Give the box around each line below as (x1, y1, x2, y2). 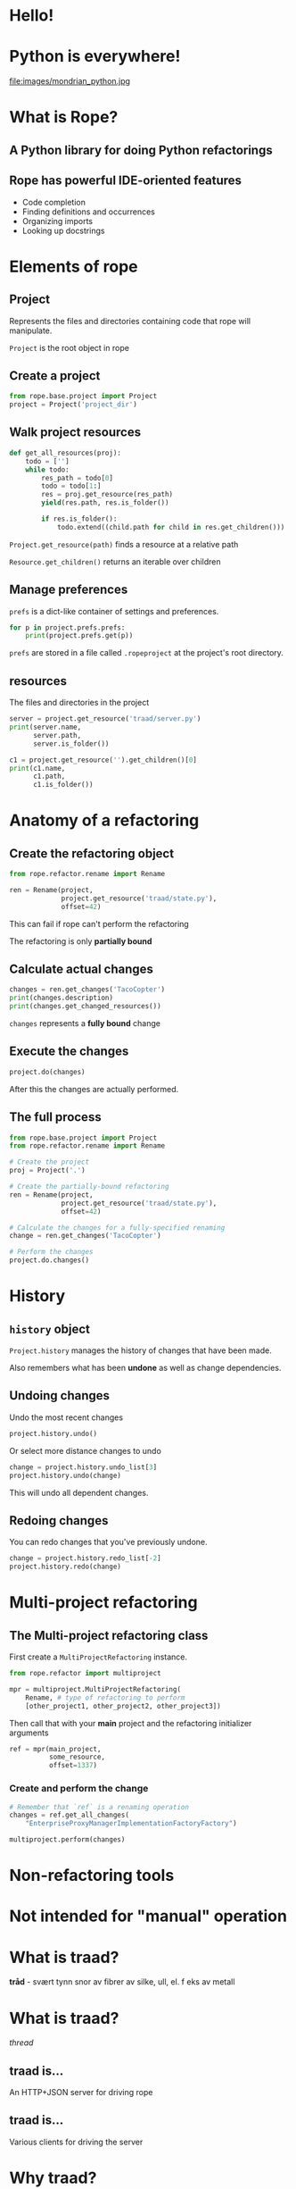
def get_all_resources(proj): (9, 448, 122, 457)
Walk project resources (9, 425, 141, 440)
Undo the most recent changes (9, 1412, 123, 1423)
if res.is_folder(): (41, 514, 118, 523)
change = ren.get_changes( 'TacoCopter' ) (9, 1232, 162, 1241)
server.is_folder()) (32, 739, 110, 748)
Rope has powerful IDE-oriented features (9, 173, 243, 188)
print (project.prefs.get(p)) (25, 631, 134, 640)
